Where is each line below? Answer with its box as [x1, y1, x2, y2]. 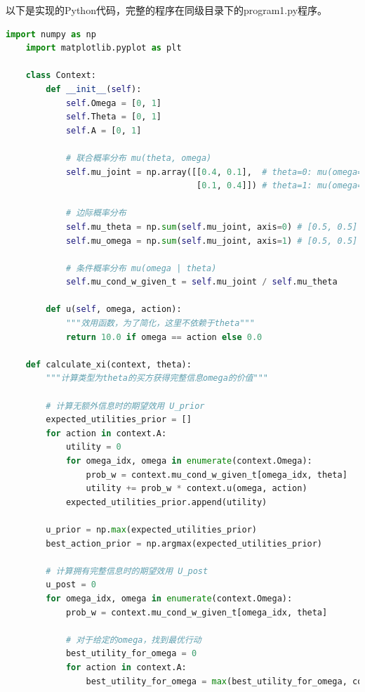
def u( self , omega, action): [46, 304, 182, 315]
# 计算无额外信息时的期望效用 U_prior [46, 400, 205, 411]
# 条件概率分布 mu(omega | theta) [65, 263, 217, 273]
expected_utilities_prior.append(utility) [65, 497, 267, 507]
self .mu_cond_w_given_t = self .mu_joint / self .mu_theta [65, 277, 338, 287]
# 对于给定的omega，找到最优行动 [65, 634, 201, 645]
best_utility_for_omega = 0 [65, 648, 197, 659]
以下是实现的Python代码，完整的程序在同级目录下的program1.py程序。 [6, 3, 328, 17]
